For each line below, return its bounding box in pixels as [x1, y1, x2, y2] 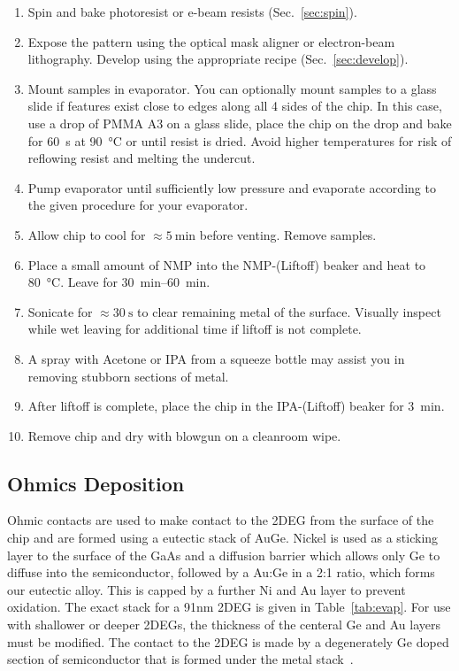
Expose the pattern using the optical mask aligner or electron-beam [27, 32, 395, 50]
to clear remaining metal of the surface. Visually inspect [137, 302, 441, 320]
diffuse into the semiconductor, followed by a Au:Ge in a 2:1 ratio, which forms [7, 563, 435, 582]
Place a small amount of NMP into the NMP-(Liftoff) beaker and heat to [27, 255, 426, 274]
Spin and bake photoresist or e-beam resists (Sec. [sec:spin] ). [27, 3, 357, 20]
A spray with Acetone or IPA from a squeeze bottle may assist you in [27, 349, 405, 367]
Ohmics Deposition [7, 469, 185, 497]
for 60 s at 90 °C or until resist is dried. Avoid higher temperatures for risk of [27, 131, 452, 150]
